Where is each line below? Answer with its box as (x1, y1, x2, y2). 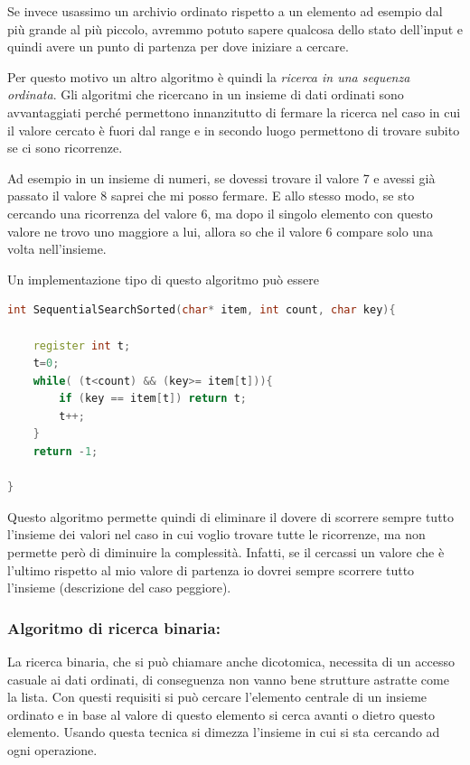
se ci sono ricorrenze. (7, 138, 123, 157)
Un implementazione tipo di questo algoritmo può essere (7, 269, 319, 288)
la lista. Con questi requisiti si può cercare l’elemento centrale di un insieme (7, 687, 428, 706)
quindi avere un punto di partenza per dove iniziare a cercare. (7, 37, 349, 56)
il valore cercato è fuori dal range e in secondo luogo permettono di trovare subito (7, 120, 460, 139)
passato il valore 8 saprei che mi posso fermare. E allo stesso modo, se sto (7, 186, 415, 205)
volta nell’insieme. (7, 239, 107, 258)
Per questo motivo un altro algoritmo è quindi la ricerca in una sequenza (7, 67, 410, 86)
